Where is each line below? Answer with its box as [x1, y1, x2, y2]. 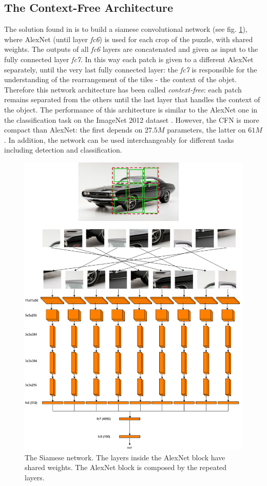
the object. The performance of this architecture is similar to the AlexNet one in [4, 104, 258, 115]
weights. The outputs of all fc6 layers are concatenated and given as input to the [4, 44, 258, 54]
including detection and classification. [4, 144, 122, 155]
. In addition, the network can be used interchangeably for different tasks [4, 134, 234, 145]
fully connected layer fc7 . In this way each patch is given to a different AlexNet [4, 53, 254, 64]
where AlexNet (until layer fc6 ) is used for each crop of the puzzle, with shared [4, 33, 253, 44]
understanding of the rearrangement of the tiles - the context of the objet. [4, 74, 237, 85]
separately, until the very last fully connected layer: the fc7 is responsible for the [4, 64, 257, 74]
